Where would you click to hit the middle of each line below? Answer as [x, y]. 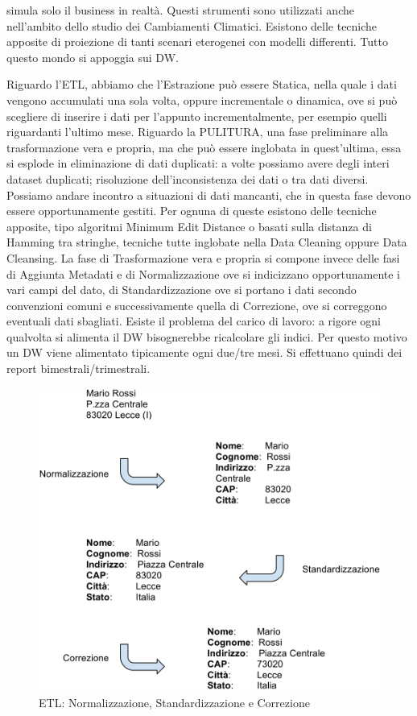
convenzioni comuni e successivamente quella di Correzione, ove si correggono [197, 305]
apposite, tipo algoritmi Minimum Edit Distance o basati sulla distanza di [189, 226]
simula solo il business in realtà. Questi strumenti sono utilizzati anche [180, 10]
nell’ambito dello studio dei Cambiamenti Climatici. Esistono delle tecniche [192, 25]
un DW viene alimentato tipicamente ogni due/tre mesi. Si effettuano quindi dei [204, 352]
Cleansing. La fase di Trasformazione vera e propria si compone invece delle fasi [203, 257]
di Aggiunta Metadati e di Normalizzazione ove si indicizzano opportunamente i [203, 273]
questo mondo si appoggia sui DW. [93, 57]
